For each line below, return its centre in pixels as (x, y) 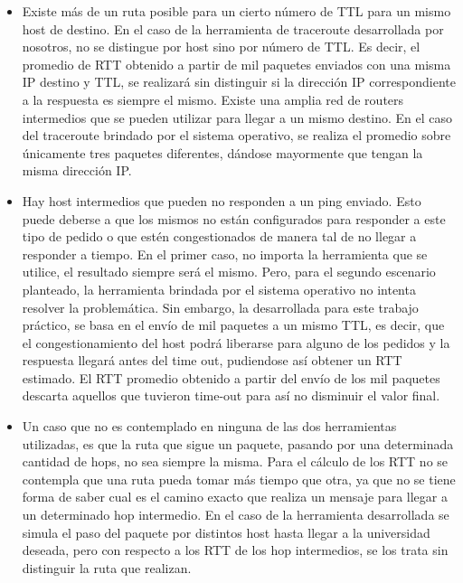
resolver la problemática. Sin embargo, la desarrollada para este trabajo (220, 307)
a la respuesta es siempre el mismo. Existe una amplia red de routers (213, 99)
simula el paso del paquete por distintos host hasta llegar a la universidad (226, 532)
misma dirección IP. (77, 170)
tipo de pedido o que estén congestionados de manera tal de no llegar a (219, 236)
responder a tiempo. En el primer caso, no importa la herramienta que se (225, 254)
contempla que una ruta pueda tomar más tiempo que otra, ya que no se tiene (239, 479)
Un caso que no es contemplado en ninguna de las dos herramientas (209, 426)
